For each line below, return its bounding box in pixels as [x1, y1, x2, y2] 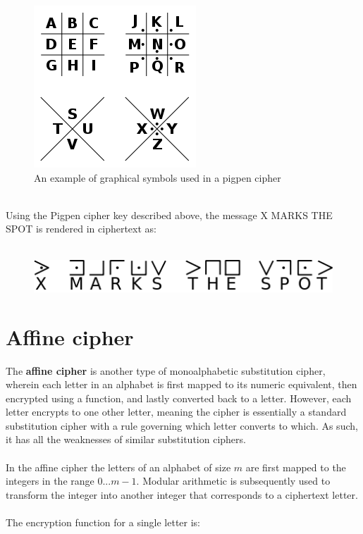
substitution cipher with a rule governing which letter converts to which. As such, [6, 418, 358, 433]
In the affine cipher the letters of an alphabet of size [6, 459, 231, 474]
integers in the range [6, 473, 94, 488]
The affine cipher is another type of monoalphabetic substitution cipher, [6, 363, 326, 378]
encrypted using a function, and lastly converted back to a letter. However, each [6, 390, 352, 405]
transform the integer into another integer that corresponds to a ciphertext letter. [6, 487, 358, 502]
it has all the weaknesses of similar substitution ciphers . [6, 432, 246, 447]
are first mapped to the [245, 459, 346, 474]
